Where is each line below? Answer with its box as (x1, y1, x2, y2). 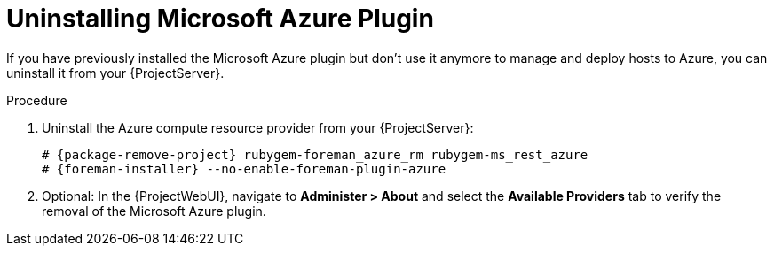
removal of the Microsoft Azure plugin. (42, 203, 266, 218)
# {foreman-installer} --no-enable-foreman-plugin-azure (42, 161, 446, 176)
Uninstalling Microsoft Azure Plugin (6, 4, 434, 34)
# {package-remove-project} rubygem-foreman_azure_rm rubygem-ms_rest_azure (42, 147, 588, 162)
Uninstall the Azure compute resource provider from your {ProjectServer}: (42, 119, 474, 135)
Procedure (6, 92, 67, 108)
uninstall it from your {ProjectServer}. (6, 65, 225, 80)
